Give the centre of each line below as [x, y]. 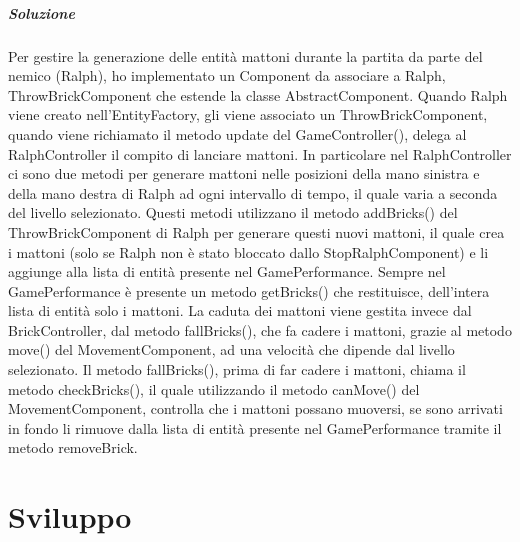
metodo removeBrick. [73, 447]
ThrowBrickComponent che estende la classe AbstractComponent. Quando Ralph [258, 94]
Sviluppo [70, 516]
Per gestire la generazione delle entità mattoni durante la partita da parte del [245, 55]
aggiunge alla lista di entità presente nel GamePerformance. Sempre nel [227, 271]
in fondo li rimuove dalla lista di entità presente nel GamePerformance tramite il [255, 427]
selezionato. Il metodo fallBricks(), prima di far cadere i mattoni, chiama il [237, 369]
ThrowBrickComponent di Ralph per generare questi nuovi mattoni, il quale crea [256, 231]
